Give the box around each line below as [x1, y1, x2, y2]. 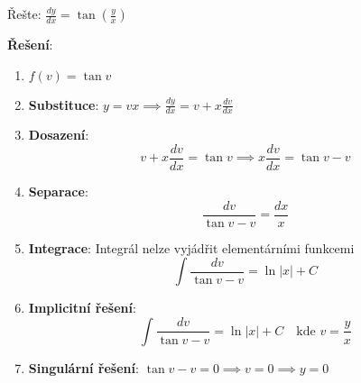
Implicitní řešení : [28, 298, 136, 317]
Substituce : [28, 95, 99, 114]
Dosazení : [28, 125, 89, 144]
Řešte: [7, 5, 42, 23]
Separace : [28, 182, 88, 201]
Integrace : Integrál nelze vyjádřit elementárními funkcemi [28, 238, 355, 257]
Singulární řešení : [28, 358, 139, 377]
